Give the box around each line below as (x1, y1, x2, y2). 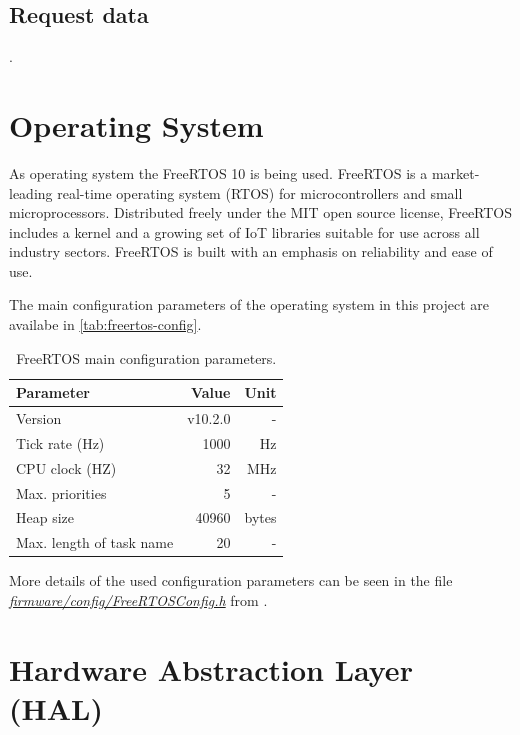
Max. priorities (16, 482, 107, 503)
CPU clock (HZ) (16, 457, 117, 478)
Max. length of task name (16, 532, 174, 553)
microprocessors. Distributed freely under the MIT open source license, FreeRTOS (9, 202, 513, 223)
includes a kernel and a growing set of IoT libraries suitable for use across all (9, 221, 480, 242)
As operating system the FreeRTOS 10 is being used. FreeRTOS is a (9, 162, 428, 183)
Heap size (16, 507, 75, 528)
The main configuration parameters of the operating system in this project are (9, 294, 490, 315)
